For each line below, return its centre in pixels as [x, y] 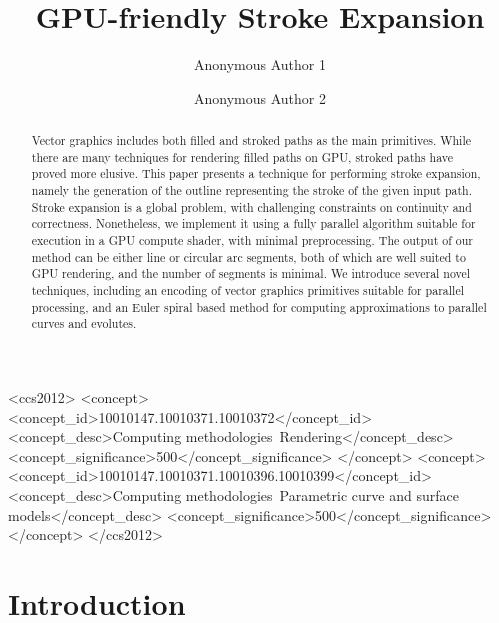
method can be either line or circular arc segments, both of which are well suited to [248, 256]
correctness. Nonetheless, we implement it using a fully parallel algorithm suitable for [253, 223]
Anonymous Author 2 [260, 97]
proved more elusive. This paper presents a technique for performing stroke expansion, [256, 173]
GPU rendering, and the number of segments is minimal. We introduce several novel [251, 273]
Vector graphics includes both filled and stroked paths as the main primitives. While [251, 140]
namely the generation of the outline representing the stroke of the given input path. [252, 190]
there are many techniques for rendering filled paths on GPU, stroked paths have [242, 156]
